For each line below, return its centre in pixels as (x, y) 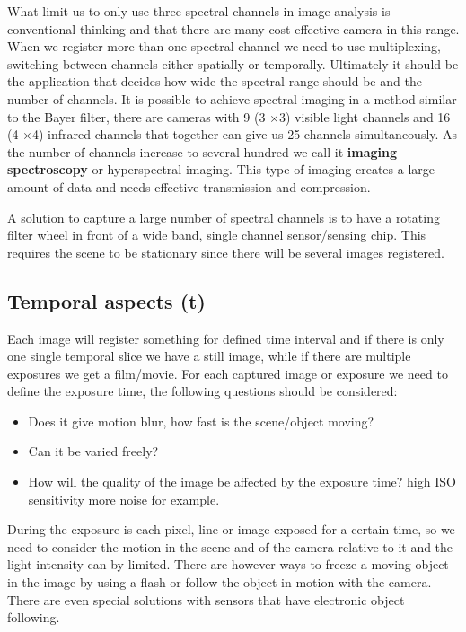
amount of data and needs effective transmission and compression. (189, 186)
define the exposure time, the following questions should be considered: (202, 391)
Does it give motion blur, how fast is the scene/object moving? (201, 421)
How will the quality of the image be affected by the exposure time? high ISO (242, 482)
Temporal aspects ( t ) (106, 300)
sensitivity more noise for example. (124, 499)
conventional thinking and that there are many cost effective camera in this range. (233, 28)
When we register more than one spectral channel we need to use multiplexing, (224, 46)
